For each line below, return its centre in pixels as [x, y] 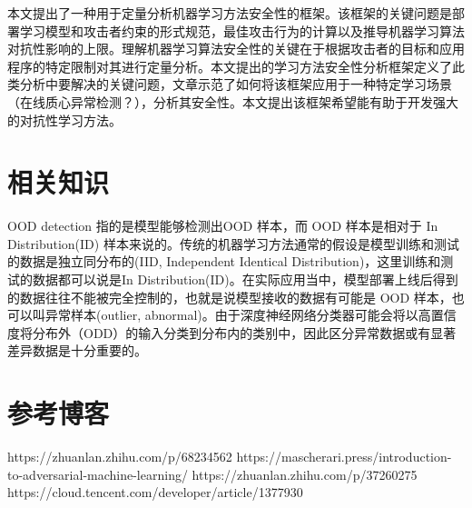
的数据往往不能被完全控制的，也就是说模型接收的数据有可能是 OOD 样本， [230, 297]
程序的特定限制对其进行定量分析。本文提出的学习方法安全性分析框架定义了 [230, 66]
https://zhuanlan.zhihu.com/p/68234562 [120, 457]
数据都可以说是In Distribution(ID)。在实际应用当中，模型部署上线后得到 [245, 279]
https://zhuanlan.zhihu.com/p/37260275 [305, 474]
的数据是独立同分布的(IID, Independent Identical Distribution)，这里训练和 [224, 261]
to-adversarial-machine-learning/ [98, 474]
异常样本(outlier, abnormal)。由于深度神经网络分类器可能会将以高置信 [251, 315]
